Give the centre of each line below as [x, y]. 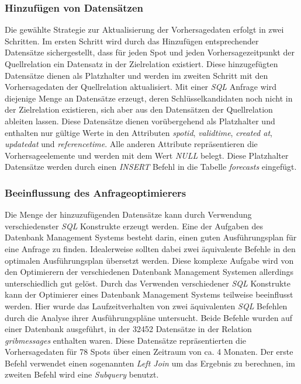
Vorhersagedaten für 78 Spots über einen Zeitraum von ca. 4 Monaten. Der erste [149, 352]
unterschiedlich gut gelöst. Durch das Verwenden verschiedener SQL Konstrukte [148, 283]
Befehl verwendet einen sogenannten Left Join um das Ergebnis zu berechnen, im [150, 363]
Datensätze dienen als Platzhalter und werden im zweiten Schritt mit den [136, 75]
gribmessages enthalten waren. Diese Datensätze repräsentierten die [125, 340]
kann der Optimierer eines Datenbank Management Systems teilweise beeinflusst [149, 294]
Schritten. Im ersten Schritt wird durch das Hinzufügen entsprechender [132, 41]
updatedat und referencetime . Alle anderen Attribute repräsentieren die [131, 144]
